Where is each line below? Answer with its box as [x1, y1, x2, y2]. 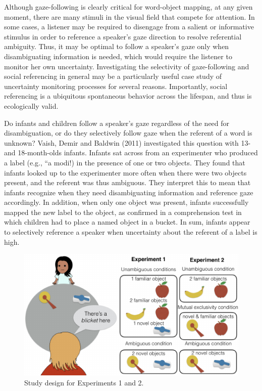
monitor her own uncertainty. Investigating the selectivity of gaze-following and [4, 61, 249, 71]
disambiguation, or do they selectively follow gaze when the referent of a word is [4, 127, 252, 138]
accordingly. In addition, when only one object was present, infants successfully [4, 197, 249, 207]
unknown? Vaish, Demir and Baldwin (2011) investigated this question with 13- [4, 137, 251, 148]
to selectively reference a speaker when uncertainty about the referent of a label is [4, 227, 257, 237]
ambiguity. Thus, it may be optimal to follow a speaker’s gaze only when [4, 41, 229, 52]
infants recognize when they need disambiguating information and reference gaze [4, 187, 253, 197]
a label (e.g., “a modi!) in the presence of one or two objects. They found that [4, 157, 245, 167]
